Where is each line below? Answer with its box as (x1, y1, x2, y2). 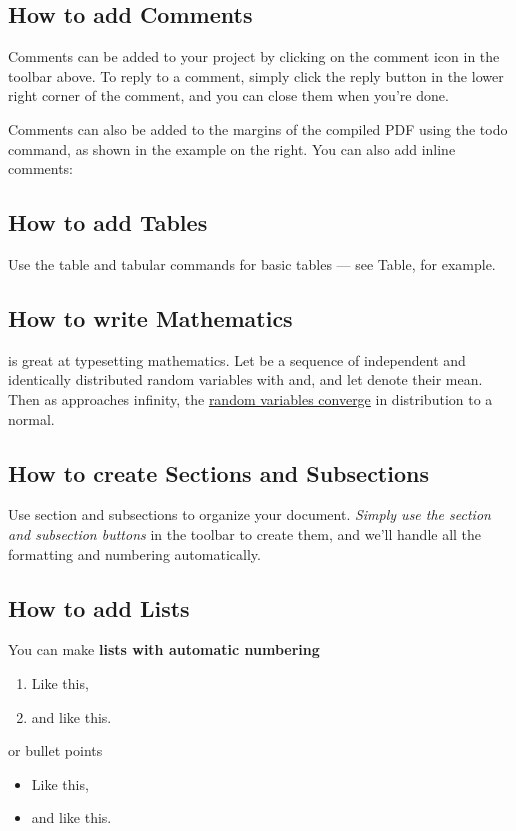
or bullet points (8, 740, 103, 761)
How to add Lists (8, 592, 190, 623)
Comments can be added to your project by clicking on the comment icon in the (8, 46, 500, 67)
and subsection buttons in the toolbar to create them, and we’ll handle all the (8, 523, 482, 544)
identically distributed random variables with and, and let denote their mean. (8, 369, 483, 390)
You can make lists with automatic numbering (8, 639, 320, 660)
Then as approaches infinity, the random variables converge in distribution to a (8, 388, 493, 409)
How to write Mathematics (8, 302, 293, 333)
